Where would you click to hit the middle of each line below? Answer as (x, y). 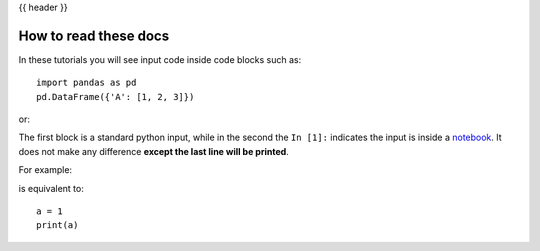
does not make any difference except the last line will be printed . (153, 151)
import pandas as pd (86, 83)
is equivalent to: (51, 188)
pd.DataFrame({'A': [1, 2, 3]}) (115, 96)
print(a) (57, 225)
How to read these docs (94, 35)
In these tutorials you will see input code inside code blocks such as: (160, 59)
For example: (45, 170)
